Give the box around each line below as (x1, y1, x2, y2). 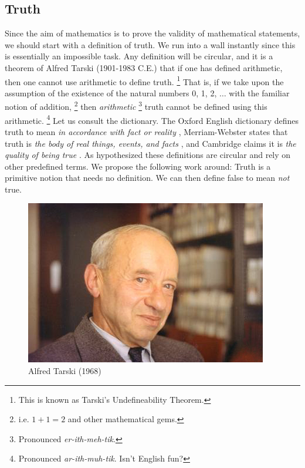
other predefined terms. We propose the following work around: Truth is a (5, 160, 271, 172)
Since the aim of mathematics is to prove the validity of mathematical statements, (5, 27, 300, 39)
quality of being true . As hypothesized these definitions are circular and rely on (5, 149, 291, 161)
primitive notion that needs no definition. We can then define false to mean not (5, 171, 290, 184)
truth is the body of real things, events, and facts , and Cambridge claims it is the (5, 137, 296, 149)
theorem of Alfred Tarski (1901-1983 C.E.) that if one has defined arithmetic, (5, 61, 283, 73)
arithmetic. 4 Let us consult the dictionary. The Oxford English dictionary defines (5, 112, 299, 126)
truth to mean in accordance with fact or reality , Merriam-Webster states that (5, 125, 288, 137)
